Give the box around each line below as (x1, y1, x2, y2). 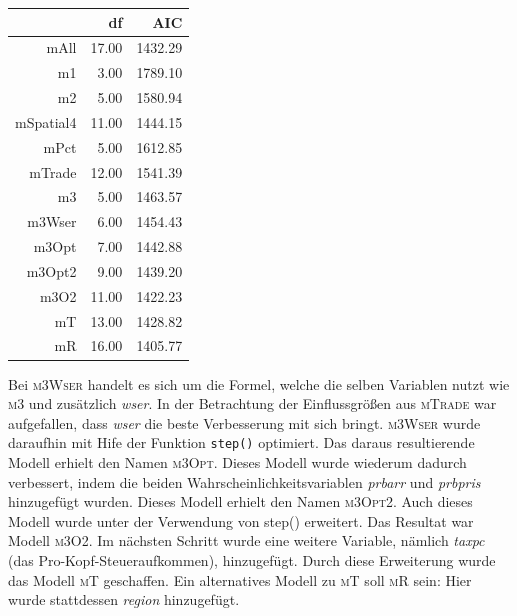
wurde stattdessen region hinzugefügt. (8, 589, 240, 610)
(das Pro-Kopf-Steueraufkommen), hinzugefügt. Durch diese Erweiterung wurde (8, 549, 496, 570)
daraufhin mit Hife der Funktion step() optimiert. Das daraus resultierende (8, 432, 475, 453)
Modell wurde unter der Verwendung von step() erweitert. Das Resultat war (8, 510, 474, 531)
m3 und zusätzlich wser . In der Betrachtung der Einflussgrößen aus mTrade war (8, 393, 497, 414)
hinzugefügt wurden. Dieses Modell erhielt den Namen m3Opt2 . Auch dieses (8, 491, 473, 512)
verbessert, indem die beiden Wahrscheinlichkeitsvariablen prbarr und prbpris (8, 471, 481, 492)
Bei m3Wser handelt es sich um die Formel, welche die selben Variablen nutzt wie (8, 373, 510, 394)
